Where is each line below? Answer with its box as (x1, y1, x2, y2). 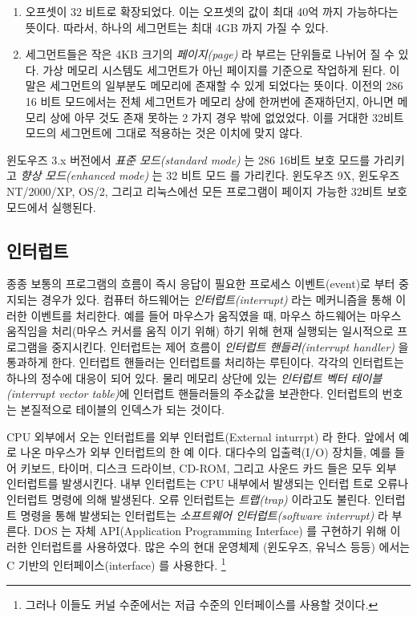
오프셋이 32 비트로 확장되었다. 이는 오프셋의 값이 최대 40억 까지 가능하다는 (25, 3, 399, 19)
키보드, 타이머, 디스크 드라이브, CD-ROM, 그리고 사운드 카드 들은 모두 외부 (20, 459, 397, 476)
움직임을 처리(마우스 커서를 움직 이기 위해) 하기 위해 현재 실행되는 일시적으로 (6, 323, 394, 339)
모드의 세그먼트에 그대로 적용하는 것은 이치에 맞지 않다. (25, 124, 303, 141)
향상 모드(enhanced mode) (20, 167, 149, 184)
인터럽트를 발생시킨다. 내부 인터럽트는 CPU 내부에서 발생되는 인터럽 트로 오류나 (6, 475, 409, 492)
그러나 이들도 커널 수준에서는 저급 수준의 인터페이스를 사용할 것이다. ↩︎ (25, 595, 379, 612)
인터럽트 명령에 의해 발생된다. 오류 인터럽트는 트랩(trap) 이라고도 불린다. (6, 491, 371, 508)
